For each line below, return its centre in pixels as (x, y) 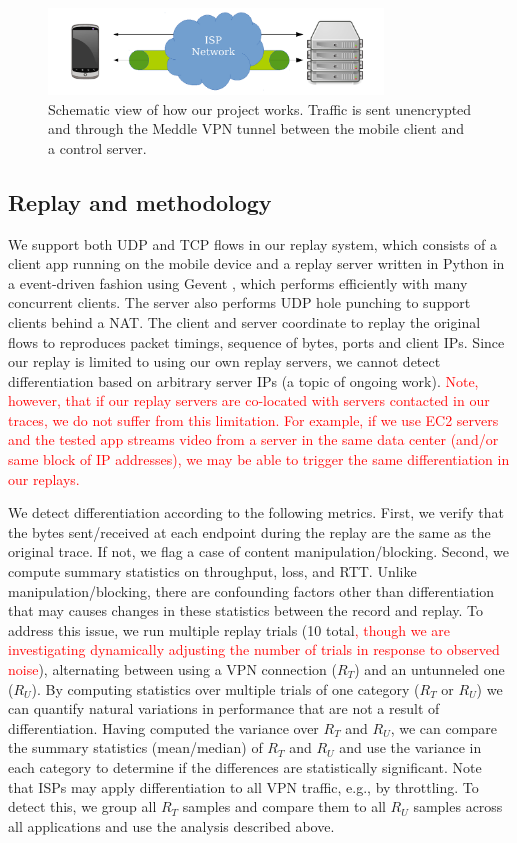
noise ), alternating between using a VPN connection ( (173, 669)
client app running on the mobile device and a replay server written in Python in (256, 263)
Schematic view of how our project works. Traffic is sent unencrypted (260, 108)
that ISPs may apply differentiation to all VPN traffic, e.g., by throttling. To (243, 786)
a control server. (97, 147)
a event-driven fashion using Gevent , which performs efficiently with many (238, 282)
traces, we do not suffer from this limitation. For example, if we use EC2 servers (253, 419)
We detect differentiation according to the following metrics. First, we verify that (256, 512)
